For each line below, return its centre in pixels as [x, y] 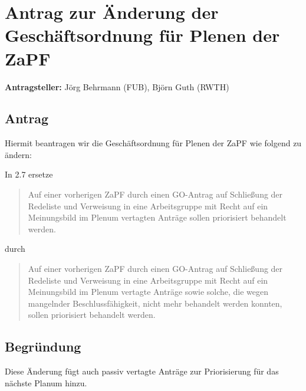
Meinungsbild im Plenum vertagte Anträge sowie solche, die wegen [148, 292]
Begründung [43, 346]
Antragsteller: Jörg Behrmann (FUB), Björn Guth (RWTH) [117, 86]
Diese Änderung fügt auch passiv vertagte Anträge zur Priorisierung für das [142, 371]
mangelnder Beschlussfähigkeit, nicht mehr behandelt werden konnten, [155, 303]
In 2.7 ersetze [29, 174]
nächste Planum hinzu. [46, 382]
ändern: [18, 154]
